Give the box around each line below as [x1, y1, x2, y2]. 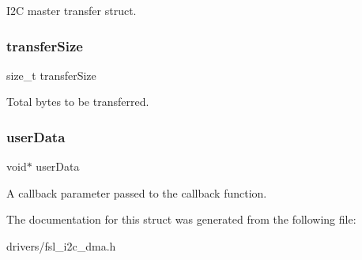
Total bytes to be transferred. [6, 93, 149, 110]
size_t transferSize [6, 66, 96, 83]
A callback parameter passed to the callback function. [6, 184, 267, 201]
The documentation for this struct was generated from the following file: [6, 211, 356, 228]
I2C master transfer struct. [6, 2, 137, 18]
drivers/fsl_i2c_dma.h [6, 238, 116, 254]
